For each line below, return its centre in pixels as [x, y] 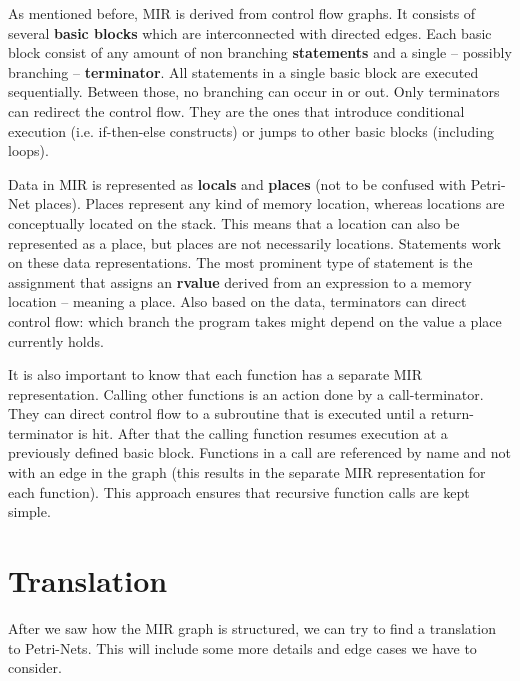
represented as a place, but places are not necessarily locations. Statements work [255, 242]
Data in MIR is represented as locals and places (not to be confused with [237, 183]
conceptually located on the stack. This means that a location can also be [234, 222]
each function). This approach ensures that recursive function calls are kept [239, 491]
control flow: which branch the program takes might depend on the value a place [255, 320]
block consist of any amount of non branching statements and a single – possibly [260, 52]
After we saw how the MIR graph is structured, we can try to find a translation [252, 627]
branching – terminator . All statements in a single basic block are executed [243, 71]
